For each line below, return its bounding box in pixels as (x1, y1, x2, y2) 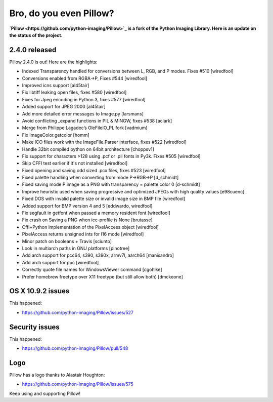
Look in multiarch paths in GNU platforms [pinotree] (22, 246, 130, 251)
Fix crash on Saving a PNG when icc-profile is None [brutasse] (22, 217, 153, 223)
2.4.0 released (9, 46, 57, 54)
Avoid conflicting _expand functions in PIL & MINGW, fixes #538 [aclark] (22, 117, 172, 124)
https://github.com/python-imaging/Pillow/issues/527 (22, 309, 134, 315)
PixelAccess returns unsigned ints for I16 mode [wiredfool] (22, 231, 144, 237)
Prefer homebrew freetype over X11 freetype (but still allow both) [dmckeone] (22, 273, 183, 279)
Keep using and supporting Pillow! (9, 390, 81, 396)
